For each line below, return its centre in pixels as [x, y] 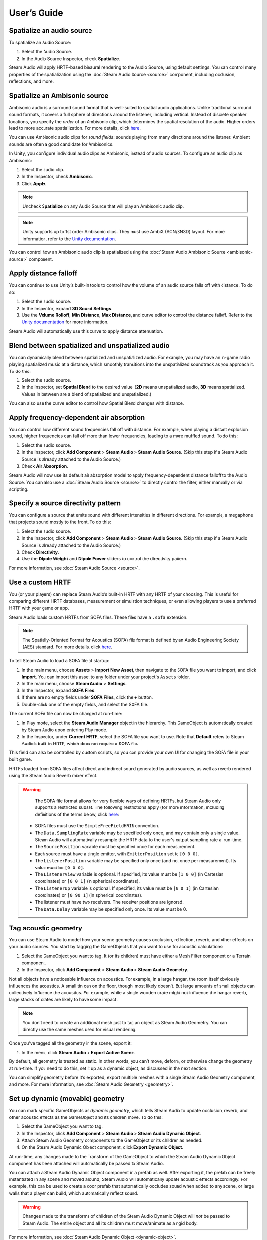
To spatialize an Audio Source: [40, 43]
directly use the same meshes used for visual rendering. [80, 1030]
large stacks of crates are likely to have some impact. [64, 999]
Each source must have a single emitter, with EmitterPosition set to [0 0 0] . [117, 854]
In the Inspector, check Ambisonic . [57, 177]
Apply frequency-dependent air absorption [77, 417]
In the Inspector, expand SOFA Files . [59, 690]
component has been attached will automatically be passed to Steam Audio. [87, 1164]
